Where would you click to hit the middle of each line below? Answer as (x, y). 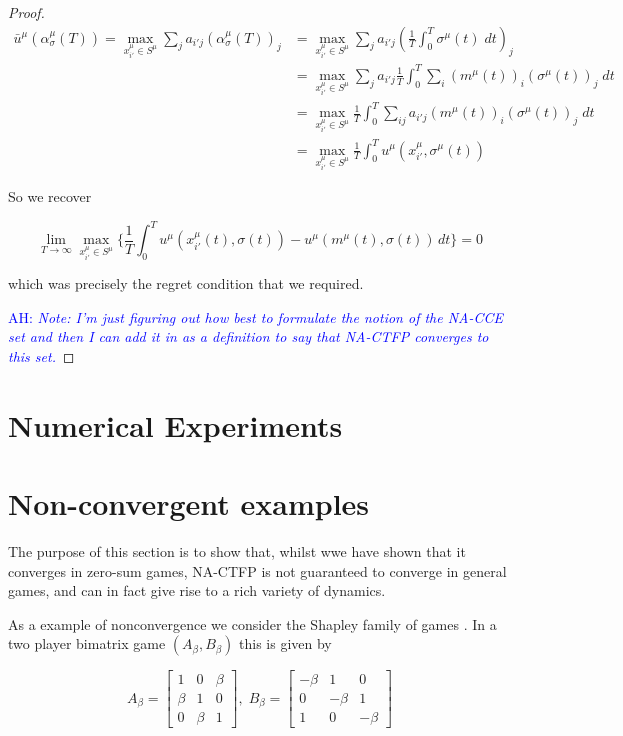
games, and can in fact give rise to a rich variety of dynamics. (197, 590)
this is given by (285, 643)
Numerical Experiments (175, 424)
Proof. (26, 12)
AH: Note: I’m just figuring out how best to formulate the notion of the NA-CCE (256, 316)
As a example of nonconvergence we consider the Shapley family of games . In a (252, 623)
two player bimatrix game (87, 643)
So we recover (50, 196)
